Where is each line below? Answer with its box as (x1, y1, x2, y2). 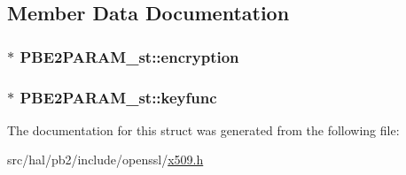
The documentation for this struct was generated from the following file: (7, 120, 400, 139)
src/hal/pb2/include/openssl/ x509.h (7, 150, 204, 169)
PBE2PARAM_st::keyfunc (20, 86, 217, 108)
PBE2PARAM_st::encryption (20, 45, 239, 67)
